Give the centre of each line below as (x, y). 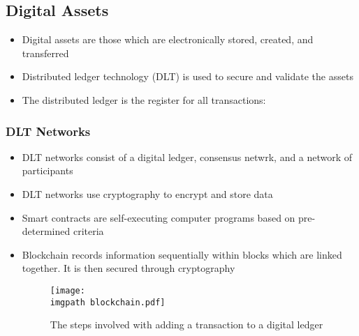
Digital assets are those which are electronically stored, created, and (168, 39)
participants (47, 170)
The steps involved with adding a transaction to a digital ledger (186, 324)
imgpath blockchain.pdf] (108, 302)
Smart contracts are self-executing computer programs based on (159, 217)
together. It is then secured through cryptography (129, 268)
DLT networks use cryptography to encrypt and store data (147, 193)
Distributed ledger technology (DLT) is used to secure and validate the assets (188, 76)
